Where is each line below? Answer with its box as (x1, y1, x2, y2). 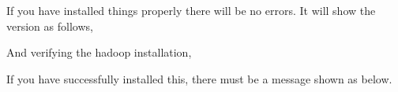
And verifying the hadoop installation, (6, 44, 192, 61)
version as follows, (6, 17, 93, 34)
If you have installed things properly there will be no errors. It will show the (6, 2, 376, 18)
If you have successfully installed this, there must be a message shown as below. (6, 70, 392, 86)
